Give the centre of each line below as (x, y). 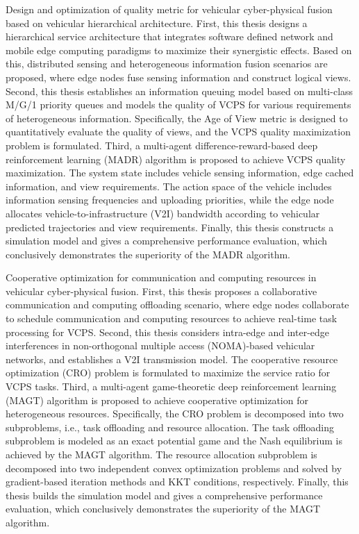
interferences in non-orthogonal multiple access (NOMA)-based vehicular (160, 345)
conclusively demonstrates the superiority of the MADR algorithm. (148, 254)
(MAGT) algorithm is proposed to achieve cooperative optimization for (157, 400)
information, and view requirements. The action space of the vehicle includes (169, 186)
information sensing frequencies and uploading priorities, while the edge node (170, 200)
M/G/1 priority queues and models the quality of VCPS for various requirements (178, 105)
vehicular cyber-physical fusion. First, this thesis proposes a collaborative (161, 291)
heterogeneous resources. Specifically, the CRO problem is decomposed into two (175, 414)
